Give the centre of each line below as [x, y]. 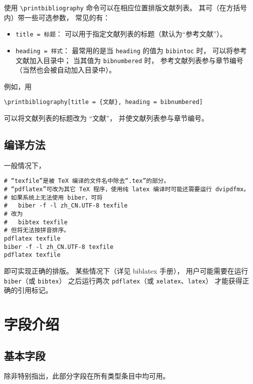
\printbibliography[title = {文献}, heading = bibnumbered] [104, 102]
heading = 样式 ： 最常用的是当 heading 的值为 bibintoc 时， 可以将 [124, 50]
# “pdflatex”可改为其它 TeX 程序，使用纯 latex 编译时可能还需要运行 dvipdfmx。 [127, 190]
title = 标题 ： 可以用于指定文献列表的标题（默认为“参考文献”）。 [121, 34]
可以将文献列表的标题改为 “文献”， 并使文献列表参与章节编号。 [106, 118]
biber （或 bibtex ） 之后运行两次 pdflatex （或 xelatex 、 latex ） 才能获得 [123, 280]
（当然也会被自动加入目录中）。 [66, 70]
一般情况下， [25, 165]
